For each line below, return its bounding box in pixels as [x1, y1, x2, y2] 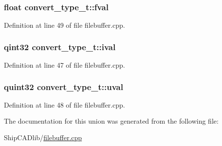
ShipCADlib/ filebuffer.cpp [4, 132, 82, 143]
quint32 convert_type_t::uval [4, 80, 123, 92]
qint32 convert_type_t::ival [4, 40, 116, 53]
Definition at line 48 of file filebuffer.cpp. [4, 99, 125, 109]
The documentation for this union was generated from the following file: [4, 116, 219, 126]
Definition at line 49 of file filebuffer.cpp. [4, 20, 125, 30]
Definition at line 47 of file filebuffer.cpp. [4, 60, 125, 70]
